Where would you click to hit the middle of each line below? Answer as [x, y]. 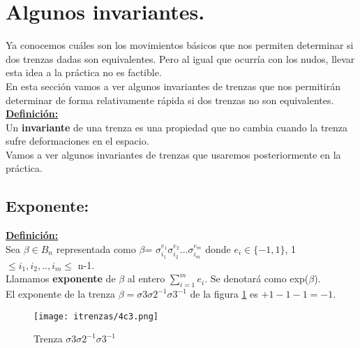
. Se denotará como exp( [257, 278]
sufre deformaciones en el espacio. [77, 141]
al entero [146, 278]
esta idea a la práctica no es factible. [84, 72]
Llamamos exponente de [61, 278]
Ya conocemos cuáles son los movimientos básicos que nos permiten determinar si [180, 45]
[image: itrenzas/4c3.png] [96, 316]
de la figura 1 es [224, 294]
